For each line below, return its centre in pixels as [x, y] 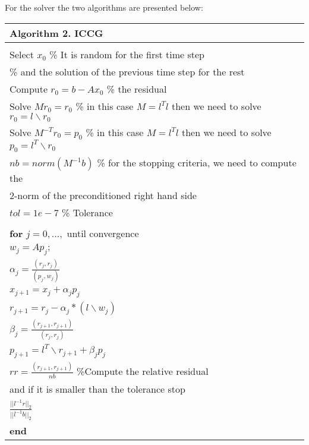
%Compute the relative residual [143, 371]
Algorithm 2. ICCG [56, 33]
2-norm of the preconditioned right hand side [103, 195]
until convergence [103, 233]
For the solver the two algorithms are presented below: [104, 7]
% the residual [137, 89]
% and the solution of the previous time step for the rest [127, 71]
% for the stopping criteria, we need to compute [197, 162]
